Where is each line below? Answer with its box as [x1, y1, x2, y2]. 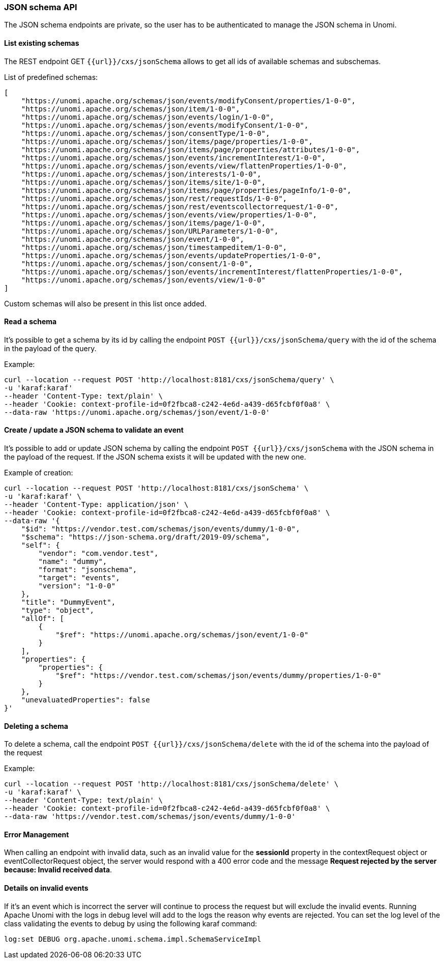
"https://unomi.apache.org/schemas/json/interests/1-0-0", [21, 169, 261, 178]
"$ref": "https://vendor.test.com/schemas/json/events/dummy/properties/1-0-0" [55, 671, 381, 680]
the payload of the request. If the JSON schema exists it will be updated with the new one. [4, 452, 306, 462]
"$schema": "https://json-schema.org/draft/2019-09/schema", [21, 533, 270, 542]
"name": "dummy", [38, 557, 107, 566]
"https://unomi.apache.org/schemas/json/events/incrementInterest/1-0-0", [21, 153, 326, 162]
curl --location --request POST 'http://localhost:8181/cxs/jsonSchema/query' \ [4, 375, 335, 384]
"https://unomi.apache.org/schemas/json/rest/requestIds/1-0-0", [21, 194, 287, 203]
